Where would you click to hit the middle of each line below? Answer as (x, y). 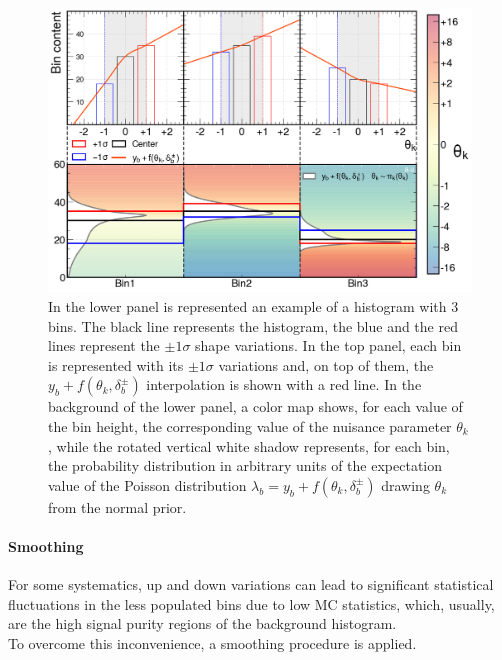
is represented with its (116, 364)
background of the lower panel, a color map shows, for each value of (255, 406)
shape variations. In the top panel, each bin (328, 345)
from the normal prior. (117, 506)
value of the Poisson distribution (147, 484)
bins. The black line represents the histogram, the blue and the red (253, 325)
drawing (405, 484)
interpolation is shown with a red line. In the (284, 384)
